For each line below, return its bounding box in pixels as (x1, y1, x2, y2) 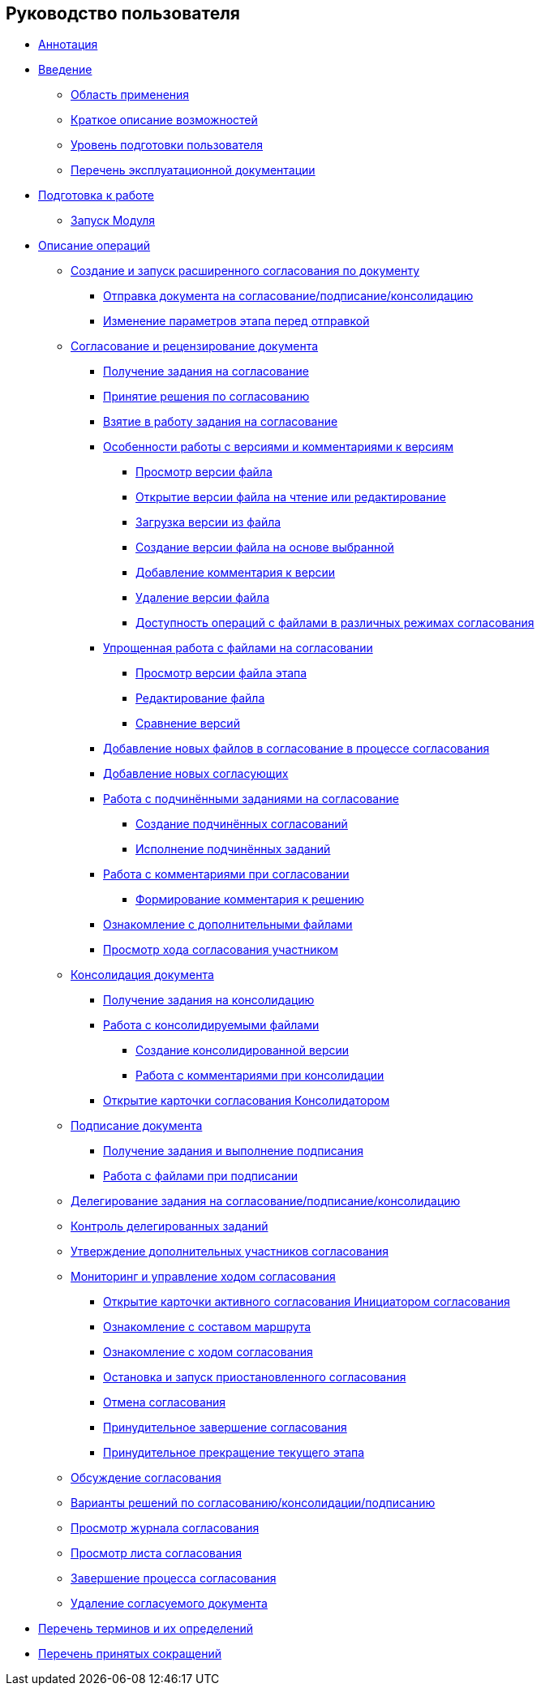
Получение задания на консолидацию (103, 993, 315, 1007)
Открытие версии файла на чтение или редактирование (135, 490, 446, 505)
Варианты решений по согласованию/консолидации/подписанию (71, 1496, 436, 1510)
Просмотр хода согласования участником (103, 943, 339, 957)
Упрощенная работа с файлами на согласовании (103, 641, 373, 655)
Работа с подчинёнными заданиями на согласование (103, 792, 399, 806)
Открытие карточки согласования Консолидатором (103, 1093, 390, 1108)
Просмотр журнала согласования (71, 1521, 260, 1535)
